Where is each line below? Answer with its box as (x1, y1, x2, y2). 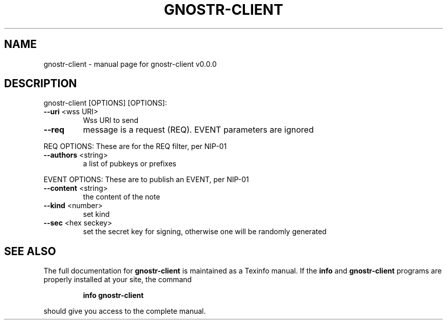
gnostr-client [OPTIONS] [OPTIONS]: (43, 98, 167, 108)
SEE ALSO (4, 244, 56, 258)
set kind (83, 210, 110, 219)
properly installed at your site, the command (43, 275, 192, 284)
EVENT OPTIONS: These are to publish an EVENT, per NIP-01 (43, 175, 249, 184)
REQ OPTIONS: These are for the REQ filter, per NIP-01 (43, 142, 227, 151)
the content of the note (83, 192, 160, 202)
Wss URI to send (83, 116, 139, 125)
